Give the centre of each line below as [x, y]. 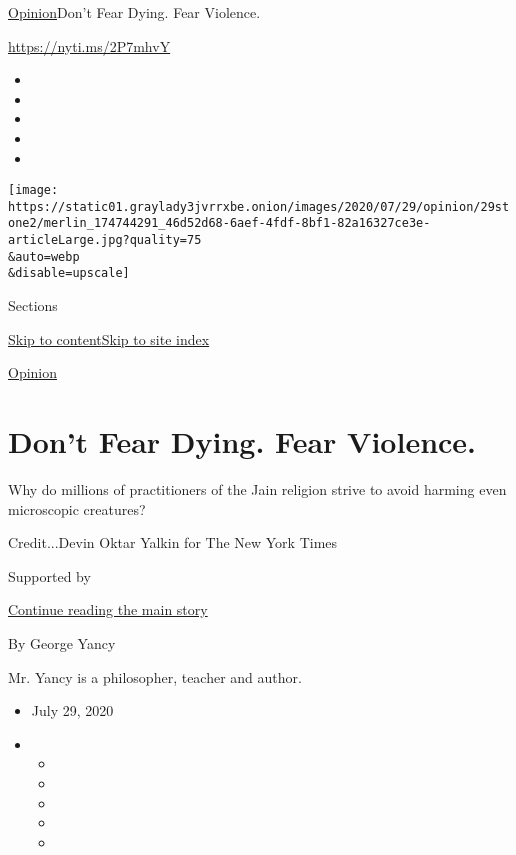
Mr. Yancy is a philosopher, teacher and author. [155, 676]
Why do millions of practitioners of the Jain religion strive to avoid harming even [257, 489]
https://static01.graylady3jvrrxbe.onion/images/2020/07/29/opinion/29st [259, 206]
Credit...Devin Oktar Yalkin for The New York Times [173, 542]
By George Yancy [62, 642]
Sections [33, 305]
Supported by [49, 575]
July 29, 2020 [72, 710]
